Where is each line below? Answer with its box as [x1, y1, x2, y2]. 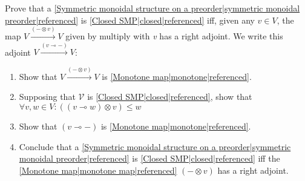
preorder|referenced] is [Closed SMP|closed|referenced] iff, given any [5, 13, 255, 26]
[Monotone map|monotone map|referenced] [19, 163, 177, 176]
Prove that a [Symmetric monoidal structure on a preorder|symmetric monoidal [5, 2, 300, 14]
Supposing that [19, 90, 76, 103]
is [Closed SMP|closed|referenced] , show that [87, 90, 252, 103]
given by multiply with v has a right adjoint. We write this [65, 29, 283, 42]
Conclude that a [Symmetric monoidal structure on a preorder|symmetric [19, 140, 291, 153]
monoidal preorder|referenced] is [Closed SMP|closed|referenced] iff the [19, 152, 280, 165]
